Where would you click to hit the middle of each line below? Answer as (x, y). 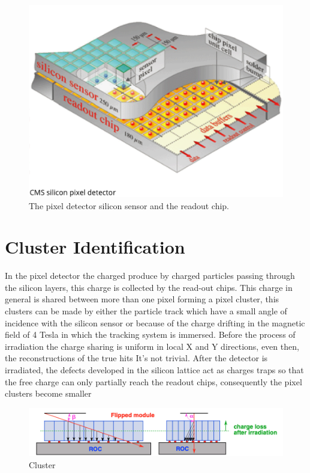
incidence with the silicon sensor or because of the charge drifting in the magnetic (155, 322)
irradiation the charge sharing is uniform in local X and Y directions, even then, (152, 346)
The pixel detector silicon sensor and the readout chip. (129, 205)
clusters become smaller (48, 393)
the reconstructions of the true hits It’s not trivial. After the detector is (136, 358)
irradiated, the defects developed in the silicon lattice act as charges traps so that (154, 369)
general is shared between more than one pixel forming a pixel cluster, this (142, 299)
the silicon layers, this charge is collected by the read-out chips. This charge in (149, 287)
